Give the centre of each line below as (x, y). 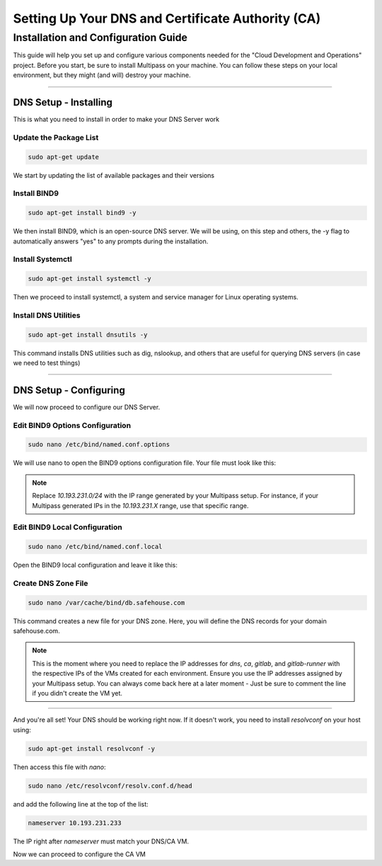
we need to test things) (47, 363)
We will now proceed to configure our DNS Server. (87, 407)
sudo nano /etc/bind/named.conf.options (99, 445)
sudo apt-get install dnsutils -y (88, 335)
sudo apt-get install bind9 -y (82, 213)
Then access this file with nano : (59, 767)
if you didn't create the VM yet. (77, 693)
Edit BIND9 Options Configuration (72, 425)
